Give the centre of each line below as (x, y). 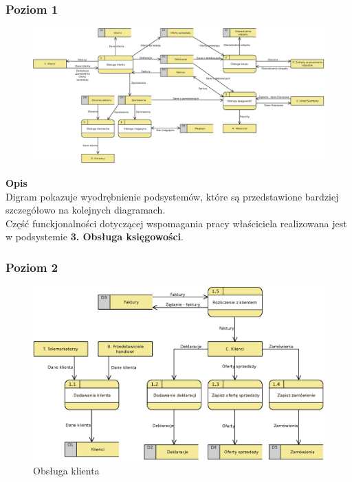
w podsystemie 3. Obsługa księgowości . (95, 237)
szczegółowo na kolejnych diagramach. (86, 210)
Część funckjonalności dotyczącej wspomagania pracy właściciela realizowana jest (176, 223)
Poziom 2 (32, 267)
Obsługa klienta (66, 470)
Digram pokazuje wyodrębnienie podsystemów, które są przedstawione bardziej (172, 196)
